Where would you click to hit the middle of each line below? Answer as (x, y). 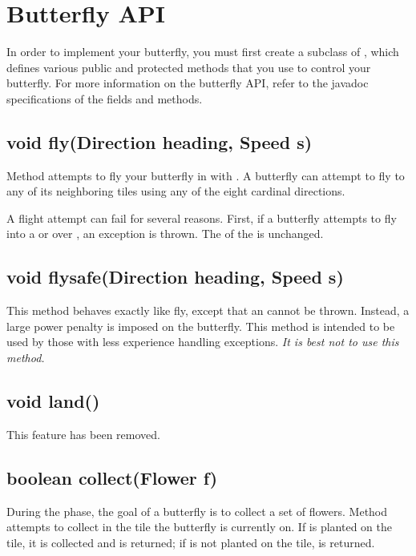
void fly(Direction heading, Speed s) (160, 141)
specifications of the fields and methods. (105, 98)
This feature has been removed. (83, 434)
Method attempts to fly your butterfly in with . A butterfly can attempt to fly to (206, 175)
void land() (53, 401)
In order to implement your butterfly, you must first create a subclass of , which (203, 52)
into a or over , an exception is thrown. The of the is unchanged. (165, 234)
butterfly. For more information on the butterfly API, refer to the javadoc (188, 83)
